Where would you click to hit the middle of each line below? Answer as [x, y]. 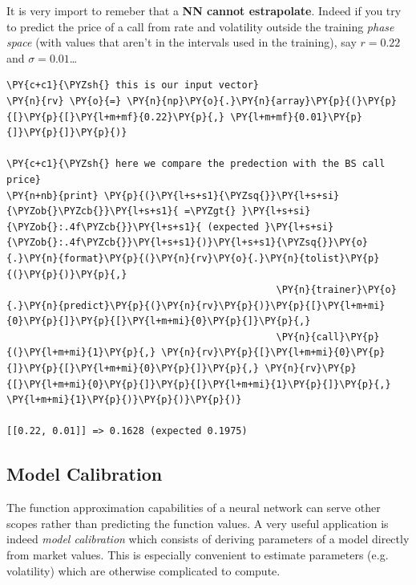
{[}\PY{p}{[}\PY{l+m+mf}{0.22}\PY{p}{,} [116, 117]
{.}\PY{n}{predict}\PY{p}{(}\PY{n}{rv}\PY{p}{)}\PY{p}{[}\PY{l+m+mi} [196, 305]
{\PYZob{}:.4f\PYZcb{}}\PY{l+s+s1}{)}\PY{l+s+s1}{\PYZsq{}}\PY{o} [188, 243]
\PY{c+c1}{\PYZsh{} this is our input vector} [133, 85]
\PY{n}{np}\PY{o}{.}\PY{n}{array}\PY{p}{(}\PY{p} [262, 101]
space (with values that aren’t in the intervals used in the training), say [182, 42]
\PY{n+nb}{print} [53, 195]
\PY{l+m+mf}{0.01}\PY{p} [296, 117]
